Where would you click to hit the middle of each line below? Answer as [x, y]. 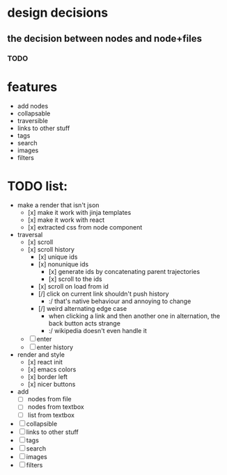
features [32, 87]
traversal [30, 235]
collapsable [34, 113]
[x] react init [45, 362]
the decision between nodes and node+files [105, 39]
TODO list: [38, 186]
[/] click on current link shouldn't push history [103, 294]
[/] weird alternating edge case [83, 309]
